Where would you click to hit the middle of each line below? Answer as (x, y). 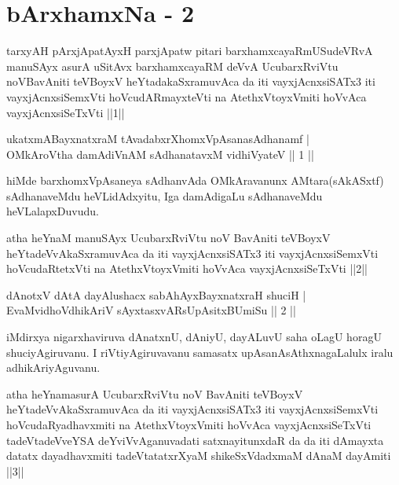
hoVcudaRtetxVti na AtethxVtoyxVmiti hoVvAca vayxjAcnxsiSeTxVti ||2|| (187, 268)
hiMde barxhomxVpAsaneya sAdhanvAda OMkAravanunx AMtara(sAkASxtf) (195, 180)
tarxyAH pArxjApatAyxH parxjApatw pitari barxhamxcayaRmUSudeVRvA (190, 51)
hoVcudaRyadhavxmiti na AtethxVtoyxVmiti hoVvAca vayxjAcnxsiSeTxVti (189, 424)
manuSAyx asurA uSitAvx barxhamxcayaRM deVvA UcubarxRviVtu (172, 66)
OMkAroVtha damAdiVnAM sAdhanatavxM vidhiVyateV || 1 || (160, 154)
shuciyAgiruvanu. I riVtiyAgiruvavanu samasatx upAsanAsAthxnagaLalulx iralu (200, 352)
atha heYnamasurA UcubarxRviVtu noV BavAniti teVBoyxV (155, 393)
